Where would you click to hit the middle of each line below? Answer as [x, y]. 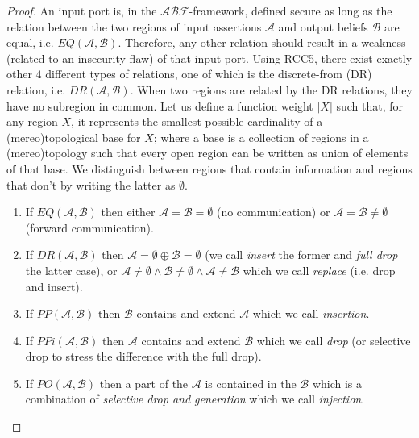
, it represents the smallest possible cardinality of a [197, 121]
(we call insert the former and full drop [301, 254]
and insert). [54, 286]
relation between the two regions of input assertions [134, 26]
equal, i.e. [30, 42]
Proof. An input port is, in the [82, 10]
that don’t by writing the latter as [91, 184]
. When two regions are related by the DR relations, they [271, 89]
